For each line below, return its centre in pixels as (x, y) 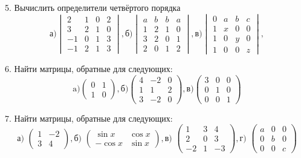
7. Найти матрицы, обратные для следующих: (89, 118)
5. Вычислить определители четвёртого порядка (93, 7)
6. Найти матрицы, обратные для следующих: (89, 68)
